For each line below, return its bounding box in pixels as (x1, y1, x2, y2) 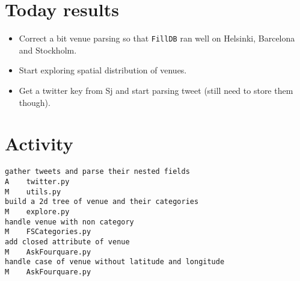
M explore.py (5, 207, 70, 216)
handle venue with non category (5, 217, 134, 226)
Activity (5, 131, 73, 156)
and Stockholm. (19, 43, 77, 56)
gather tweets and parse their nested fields (5, 167, 190, 176)
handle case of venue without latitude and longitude (5, 258, 225, 267)
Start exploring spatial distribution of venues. (19, 64, 187, 76)
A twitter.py (5, 177, 70, 186)
